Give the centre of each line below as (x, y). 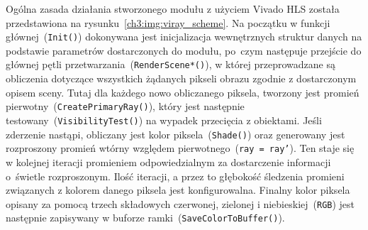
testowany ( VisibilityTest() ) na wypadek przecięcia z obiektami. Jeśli (164, 120)
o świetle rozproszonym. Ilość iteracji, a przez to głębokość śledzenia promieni (175, 176)
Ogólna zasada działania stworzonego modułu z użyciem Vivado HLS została (173, 9)
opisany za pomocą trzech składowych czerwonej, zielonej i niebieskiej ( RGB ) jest (180, 203)
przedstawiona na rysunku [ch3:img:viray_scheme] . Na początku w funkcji (168, 22)
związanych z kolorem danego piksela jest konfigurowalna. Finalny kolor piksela (178, 190)
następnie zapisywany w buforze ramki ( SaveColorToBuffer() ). (145, 218)
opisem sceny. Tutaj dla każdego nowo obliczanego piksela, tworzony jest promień (183, 92)
